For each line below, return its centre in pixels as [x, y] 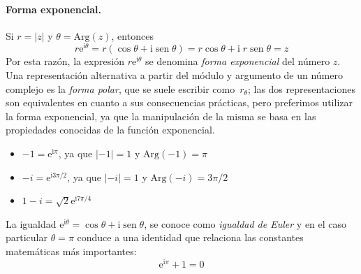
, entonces [132, 35]
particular [27, 237]
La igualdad [31, 223]
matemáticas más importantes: [71, 251]
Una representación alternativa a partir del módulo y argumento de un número [174, 75]
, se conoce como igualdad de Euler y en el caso [245, 223]
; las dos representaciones [301, 88]
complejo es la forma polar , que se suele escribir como [120, 88]
